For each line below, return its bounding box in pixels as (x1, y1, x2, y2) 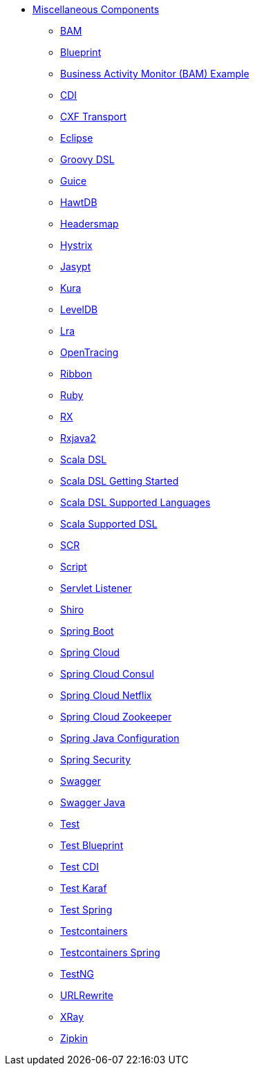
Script (60, 561, 87, 572)
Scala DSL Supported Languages (60, 496, 211, 508)
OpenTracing (60, 346, 119, 358)
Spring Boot (60, 625, 114, 637)
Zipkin (60, 1032, 88, 1044)
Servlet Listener (60, 582, 132, 594)
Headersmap (60, 218, 119, 230)
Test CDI (60, 861, 100, 873)
